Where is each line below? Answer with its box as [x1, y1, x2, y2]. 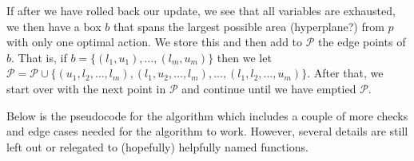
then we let [217, 49, 272, 65]
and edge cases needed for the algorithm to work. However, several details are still [6, 123, 408, 139]
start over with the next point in [6, 80, 166, 96]
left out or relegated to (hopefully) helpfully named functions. [6, 138, 309, 155]
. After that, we [307, 65, 384, 81]
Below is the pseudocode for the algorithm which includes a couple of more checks [6, 107, 408, 124]
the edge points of [318, 33, 406, 50]
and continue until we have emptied [181, 80, 356, 96]
